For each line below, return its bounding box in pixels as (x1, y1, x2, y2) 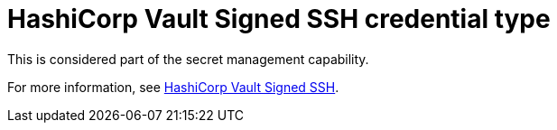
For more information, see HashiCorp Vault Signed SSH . (7, 79, 339, 95)
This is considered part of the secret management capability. (7, 51, 369, 67)
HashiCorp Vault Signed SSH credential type (7, 4, 551, 34)
